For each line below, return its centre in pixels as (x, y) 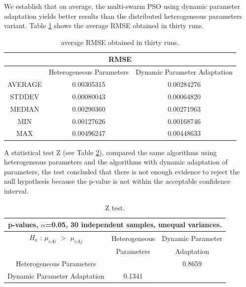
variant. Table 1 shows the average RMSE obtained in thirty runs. (104, 25)
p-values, (23, 225)
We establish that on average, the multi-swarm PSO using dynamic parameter (122, 6)
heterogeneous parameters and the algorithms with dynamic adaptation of (116, 162)
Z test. (115, 207)
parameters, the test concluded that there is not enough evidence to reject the (122, 171)
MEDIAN (25, 108)
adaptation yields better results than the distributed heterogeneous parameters (123, 16)
